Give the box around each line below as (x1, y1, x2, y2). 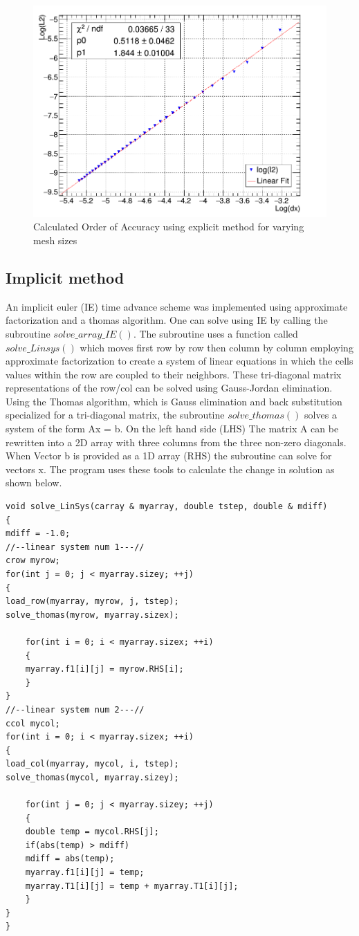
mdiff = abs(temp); (25, 854, 115, 864)
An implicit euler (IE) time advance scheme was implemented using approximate (6, 299, 348, 313)
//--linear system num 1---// (6, 542, 145, 552)
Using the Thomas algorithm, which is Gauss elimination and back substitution (6, 394, 342, 408)
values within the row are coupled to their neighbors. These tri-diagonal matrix (6, 367, 342, 381)
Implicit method (6, 266, 125, 288)
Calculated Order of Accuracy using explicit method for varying (33, 219, 304, 234)
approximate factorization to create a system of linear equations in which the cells (6, 354, 353, 368)
